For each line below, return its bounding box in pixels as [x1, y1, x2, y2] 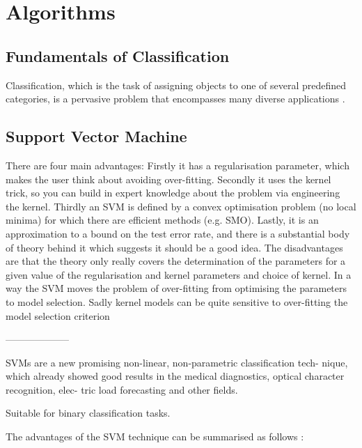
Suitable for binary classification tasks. [6, 405, 171, 420]
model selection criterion [6, 308, 110, 323]
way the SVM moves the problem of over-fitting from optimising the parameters [6, 281, 347, 295]
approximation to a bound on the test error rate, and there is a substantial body [6, 226, 350, 240]
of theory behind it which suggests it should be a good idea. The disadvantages [6, 240, 343, 254]
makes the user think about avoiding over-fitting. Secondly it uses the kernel [6, 171, 331, 186]
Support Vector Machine [6, 125, 187, 147]
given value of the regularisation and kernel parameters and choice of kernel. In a [6, 267, 352, 281]
